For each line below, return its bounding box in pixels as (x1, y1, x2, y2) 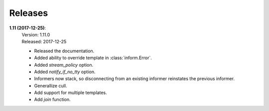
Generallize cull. (34, 83, 67, 89)
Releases (9, 7, 48, 18)
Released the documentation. (34, 48, 95, 54)
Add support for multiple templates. (34, 90, 107, 96)
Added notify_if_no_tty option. (34, 69, 96, 75)
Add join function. (34, 97, 71, 103)
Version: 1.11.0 (21, 31, 50, 37)
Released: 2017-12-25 (21, 39, 67, 45)
